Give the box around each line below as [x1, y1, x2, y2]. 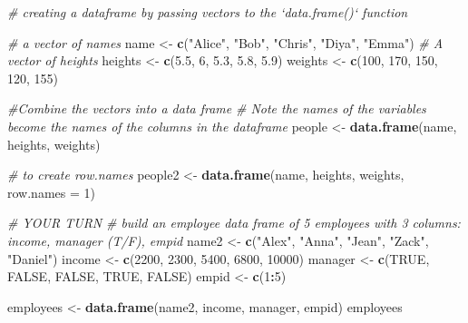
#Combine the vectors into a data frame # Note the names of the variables [7, 99, 426, 118]
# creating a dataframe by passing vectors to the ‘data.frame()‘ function [7, 3, 408, 21]
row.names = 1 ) [7, 182, 95, 201]
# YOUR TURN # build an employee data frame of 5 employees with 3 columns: [7, 213, 461, 232]
